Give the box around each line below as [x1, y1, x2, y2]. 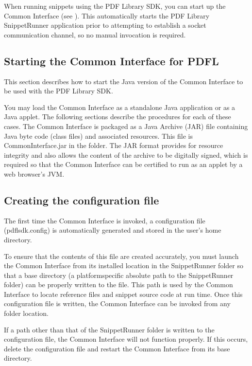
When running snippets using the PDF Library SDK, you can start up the [4, 1, 226, 11]
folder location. [4, 308, 49, 318]
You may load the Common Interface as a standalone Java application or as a [4, 102, 235, 112]
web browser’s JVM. [4, 168, 65, 179]
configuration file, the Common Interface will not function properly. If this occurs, [4, 334, 248, 344]
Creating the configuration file [4, 192, 159, 207]
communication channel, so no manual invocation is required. [4, 29, 186, 39]
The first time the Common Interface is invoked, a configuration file [4, 215, 205, 225]
